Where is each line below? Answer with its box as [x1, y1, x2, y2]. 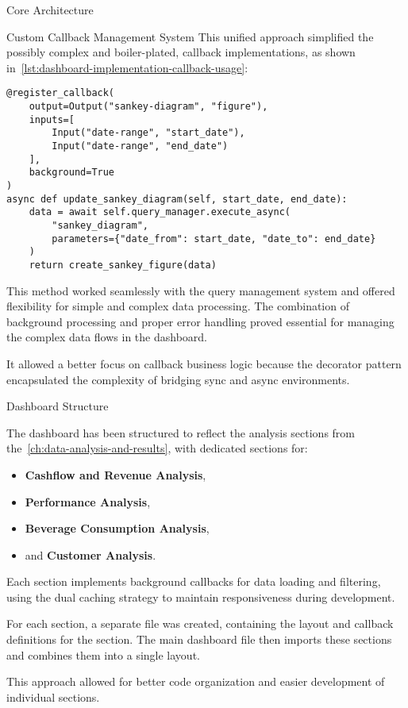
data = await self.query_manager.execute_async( [29, 206, 291, 218]
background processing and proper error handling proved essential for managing [6, 313, 395, 329]
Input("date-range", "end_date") [52, 140, 229, 152]
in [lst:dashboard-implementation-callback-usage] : [6, 59, 248, 75]
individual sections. [6, 688, 100, 705]
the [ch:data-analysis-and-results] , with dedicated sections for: [6, 440, 308, 456]
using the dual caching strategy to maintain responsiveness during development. [6, 588, 395, 605]
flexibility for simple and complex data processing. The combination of [6, 298, 349, 314]
